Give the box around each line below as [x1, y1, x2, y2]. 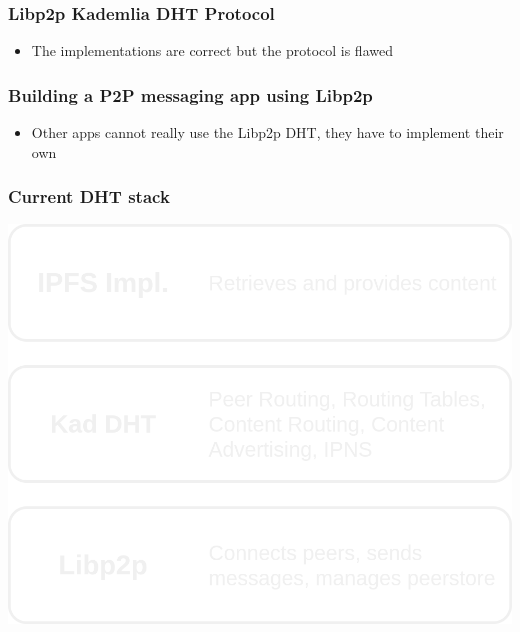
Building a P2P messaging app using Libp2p [8, 82, 373, 107]
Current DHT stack [8, 184, 170, 209]
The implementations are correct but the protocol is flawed [31, 40, 393, 61]
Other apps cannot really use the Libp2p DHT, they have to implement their [31, 122, 504, 143]
